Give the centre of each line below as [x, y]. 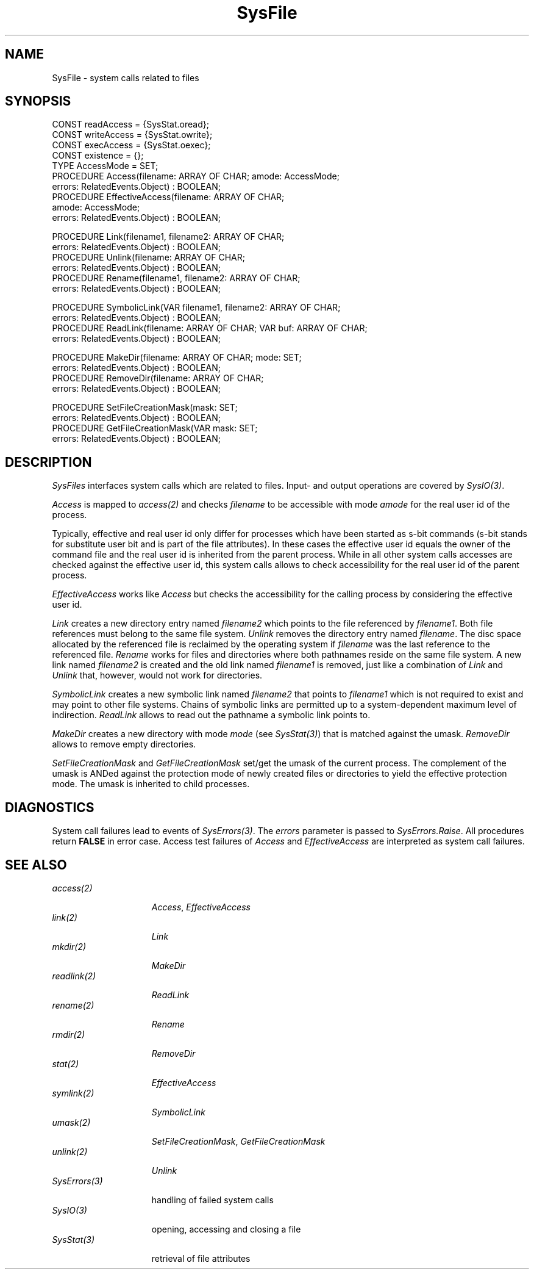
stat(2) [66, 1063]
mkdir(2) [69, 946]
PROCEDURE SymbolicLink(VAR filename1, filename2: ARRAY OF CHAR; [196, 308]
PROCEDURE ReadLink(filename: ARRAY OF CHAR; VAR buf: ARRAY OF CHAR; [210, 328]
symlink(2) [73, 1093]
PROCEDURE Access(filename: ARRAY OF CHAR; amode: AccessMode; [196, 176]
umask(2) [71, 1122]
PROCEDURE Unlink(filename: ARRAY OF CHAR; [148, 257]
